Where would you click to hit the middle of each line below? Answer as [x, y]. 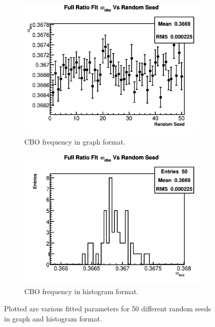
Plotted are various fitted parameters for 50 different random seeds [108, 309]
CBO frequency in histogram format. [81, 291]
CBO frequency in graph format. [75, 141]
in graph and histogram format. [53, 318]
